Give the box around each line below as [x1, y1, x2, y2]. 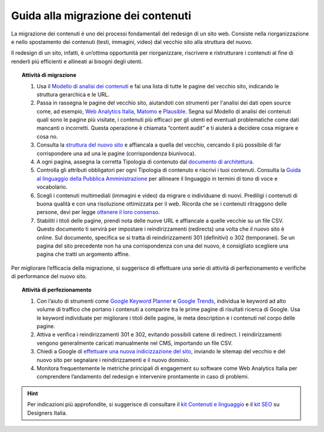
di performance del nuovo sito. [11, 273, 87, 280]
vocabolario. [37, 183, 68, 190]
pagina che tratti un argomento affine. [37, 251, 130, 258]
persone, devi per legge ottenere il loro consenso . [37, 208, 160, 216]
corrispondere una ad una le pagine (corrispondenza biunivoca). [37, 150, 196, 157]
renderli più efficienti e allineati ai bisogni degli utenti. [11, 58, 143, 65]
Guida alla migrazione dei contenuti [11, 9, 191, 22]
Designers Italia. [27, 409, 67, 416]
